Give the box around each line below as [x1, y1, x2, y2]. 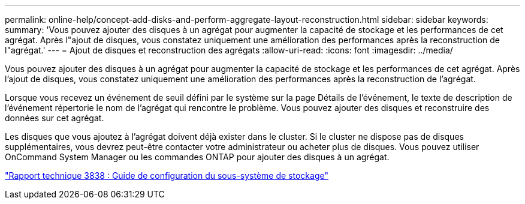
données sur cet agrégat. [5, 113, 104, 123]
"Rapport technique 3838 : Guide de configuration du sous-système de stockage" [5, 170, 328, 181]
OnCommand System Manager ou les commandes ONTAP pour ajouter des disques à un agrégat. [5, 152, 390, 162]
